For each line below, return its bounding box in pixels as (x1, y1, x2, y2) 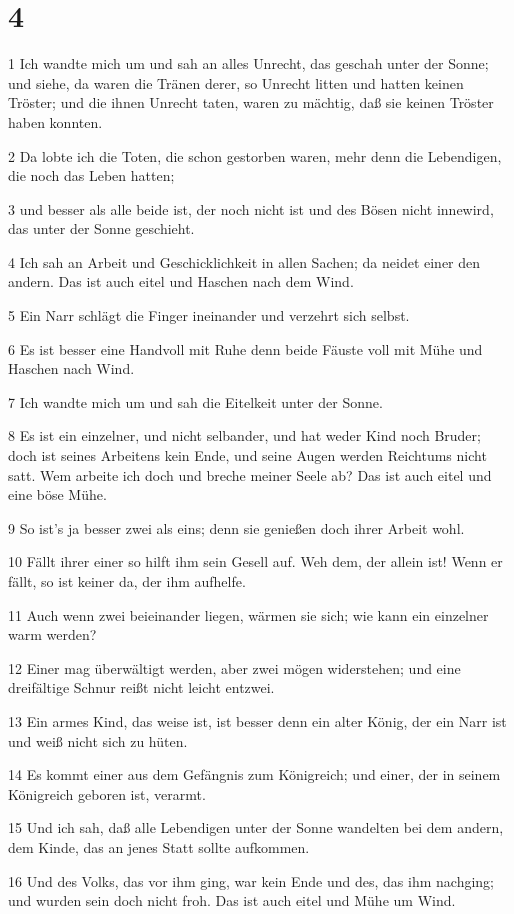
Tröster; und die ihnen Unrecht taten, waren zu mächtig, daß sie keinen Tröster (8, 92, 494, 113)
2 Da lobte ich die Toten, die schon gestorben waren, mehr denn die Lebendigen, (8, 145, 502, 166)
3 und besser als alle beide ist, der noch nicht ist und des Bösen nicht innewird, (8, 198, 494, 219)
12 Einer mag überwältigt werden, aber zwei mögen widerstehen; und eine (8, 657, 461, 678)
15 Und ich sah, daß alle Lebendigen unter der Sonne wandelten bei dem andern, (8, 817, 504, 838)
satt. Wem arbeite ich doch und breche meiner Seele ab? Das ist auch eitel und (8, 464, 492, 485)
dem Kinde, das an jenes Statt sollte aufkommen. (8, 836, 310, 857)
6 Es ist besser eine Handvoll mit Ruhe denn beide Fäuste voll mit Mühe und (8, 338, 483, 359)
